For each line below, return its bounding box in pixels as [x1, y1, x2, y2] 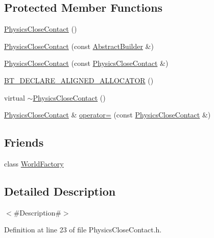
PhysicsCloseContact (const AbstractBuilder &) [4, 40, 154, 51]
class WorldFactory [4, 158, 64, 169]
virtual [4, 92, 25, 103]
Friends [4, 134, 44, 150]
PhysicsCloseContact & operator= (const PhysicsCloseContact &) [4, 109, 211, 120]
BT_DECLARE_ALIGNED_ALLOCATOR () [4, 75, 154, 85]
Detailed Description [4, 183, 116, 199]
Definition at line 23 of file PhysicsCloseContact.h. [4, 224, 162, 235]
